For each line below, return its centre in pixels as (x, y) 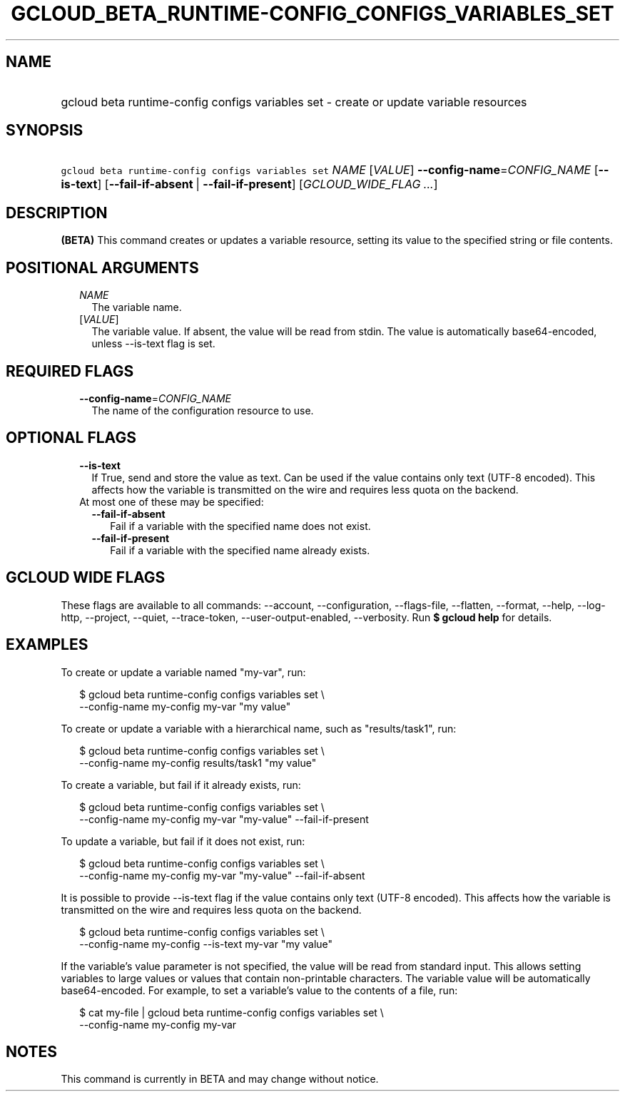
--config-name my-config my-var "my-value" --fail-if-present (224, 819)
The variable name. (137, 307)
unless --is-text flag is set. (153, 344)
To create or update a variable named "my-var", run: (183, 672)
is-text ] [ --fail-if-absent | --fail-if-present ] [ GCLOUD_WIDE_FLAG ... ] (249, 184)
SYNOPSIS (45, 131)
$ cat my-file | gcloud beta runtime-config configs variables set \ (232, 1012)
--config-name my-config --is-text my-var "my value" (206, 944)
